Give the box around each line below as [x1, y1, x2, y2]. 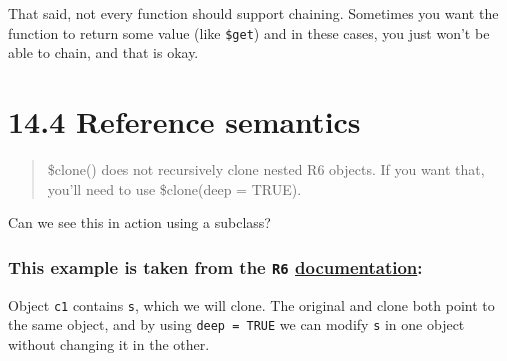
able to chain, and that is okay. [8, 42, 199, 63]
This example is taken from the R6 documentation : [8, 254, 423, 279]
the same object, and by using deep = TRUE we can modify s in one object [8, 314, 465, 335]
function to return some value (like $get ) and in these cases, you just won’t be [8, 22, 490, 43]
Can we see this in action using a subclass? [8, 212, 271, 233]
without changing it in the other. [8, 333, 210, 354]
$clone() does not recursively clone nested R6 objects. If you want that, [47, 158, 485, 179]
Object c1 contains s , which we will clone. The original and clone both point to [8, 294, 495, 315]
